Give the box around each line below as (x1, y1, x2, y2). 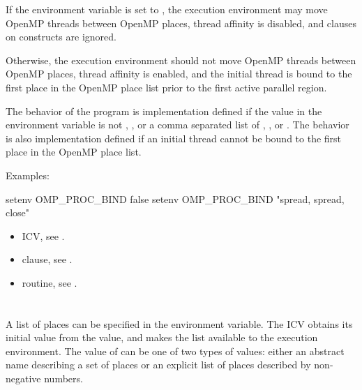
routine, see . (22, 275, 77, 290)
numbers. (44, 371, 83, 386)
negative (6, 371, 41, 386)
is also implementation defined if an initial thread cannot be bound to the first (6, 130, 342, 145)
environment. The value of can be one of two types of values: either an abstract (6, 343, 345, 358)
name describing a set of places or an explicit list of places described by (6, 357, 311, 372)
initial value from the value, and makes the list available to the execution (6, 330, 318, 345)
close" (6, 205, 30, 220)
